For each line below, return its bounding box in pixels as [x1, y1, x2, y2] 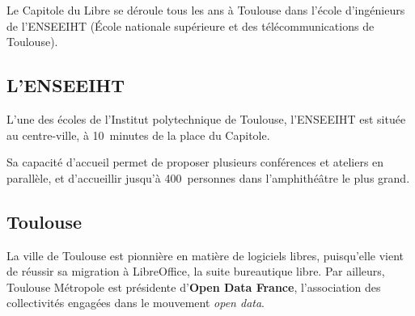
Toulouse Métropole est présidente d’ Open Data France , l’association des [6, 278, 381, 295]
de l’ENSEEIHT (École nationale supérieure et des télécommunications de [6, 17, 375, 34]
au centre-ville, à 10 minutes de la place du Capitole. [6, 126, 270, 143]
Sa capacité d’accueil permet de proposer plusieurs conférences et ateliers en [6, 154, 384, 171]
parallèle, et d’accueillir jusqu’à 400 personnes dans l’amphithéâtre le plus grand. [6, 169, 410, 186]
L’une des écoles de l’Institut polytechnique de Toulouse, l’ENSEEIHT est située [6, 110, 406, 127]
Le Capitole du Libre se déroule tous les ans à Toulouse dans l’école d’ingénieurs [6, 2, 405, 18]
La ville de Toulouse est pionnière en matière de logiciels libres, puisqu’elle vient [6, 246, 404, 263]
